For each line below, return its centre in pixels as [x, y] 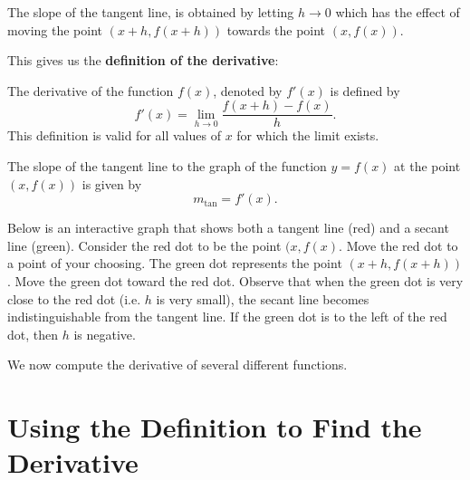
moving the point [55, 29]
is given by [112, 183]
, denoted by [248, 90]
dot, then [33, 334]
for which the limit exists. [308, 135]
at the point [427, 166]
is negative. [105, 334]
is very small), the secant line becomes [263, 298]
